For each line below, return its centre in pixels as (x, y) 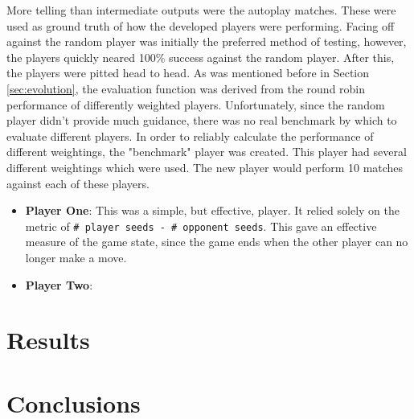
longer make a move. (76, 257)
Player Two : (59, 284)
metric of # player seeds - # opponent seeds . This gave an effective (201, 226)
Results (48, 340)
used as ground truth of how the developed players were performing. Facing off (201, 25)
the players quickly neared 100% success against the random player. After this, (201, 57)
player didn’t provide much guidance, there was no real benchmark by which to (202, 120)
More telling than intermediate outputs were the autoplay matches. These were (201, 10)
